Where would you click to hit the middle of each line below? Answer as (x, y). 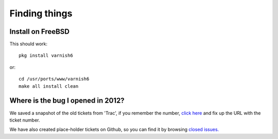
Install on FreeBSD (39, 32)
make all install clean (49, 86)
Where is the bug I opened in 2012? (67, 101)
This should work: (29, 44)
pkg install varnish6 (46, 56)
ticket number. (25, 120)
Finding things (41, 13)
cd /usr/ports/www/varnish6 (54, 79)
